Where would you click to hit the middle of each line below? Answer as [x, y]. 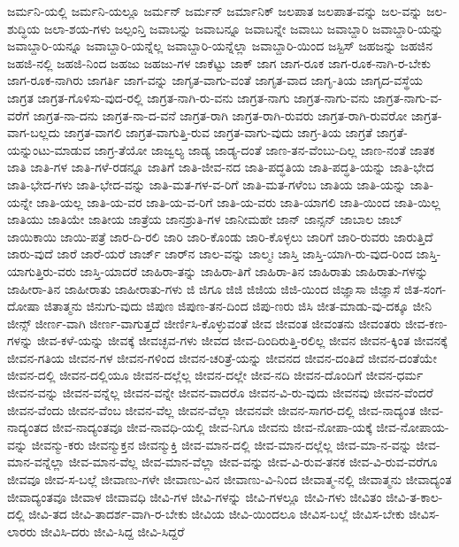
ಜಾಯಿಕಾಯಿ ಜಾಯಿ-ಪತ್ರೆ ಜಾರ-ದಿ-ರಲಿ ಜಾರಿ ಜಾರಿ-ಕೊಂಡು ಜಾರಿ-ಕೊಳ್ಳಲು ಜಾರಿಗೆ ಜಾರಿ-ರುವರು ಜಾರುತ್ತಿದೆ [220, 236]
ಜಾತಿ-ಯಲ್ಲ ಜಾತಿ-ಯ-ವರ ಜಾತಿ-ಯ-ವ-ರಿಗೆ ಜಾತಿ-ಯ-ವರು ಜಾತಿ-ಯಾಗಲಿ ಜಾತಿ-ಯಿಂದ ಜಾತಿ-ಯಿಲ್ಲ [238, 201]
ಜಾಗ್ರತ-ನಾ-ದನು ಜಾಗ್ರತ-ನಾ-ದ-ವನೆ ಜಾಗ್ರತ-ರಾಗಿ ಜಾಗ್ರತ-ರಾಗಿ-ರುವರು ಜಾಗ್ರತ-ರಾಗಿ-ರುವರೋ [220, 115]
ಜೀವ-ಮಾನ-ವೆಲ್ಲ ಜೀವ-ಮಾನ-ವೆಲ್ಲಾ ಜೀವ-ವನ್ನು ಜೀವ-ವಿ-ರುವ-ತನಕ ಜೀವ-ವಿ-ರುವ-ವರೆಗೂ [253, 462]
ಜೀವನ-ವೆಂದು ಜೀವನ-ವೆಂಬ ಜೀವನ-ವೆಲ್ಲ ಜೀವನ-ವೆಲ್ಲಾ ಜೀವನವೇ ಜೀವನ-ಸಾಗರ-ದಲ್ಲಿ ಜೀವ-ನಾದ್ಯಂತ [211, 409]
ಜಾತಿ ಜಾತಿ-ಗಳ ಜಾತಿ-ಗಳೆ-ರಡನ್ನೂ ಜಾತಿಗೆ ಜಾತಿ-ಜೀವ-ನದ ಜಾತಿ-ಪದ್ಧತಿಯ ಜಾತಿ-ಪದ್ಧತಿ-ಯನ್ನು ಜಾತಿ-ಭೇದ [221, 167]
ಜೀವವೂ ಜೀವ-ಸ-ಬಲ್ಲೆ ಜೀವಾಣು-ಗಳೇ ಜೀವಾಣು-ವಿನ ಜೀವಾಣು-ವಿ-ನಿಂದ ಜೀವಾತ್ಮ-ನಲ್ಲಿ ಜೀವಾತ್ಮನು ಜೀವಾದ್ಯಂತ [229, 479]
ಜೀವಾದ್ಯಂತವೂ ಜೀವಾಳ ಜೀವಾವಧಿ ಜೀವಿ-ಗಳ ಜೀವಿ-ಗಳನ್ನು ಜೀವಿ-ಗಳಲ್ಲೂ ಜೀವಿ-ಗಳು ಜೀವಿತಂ [195, 496]
